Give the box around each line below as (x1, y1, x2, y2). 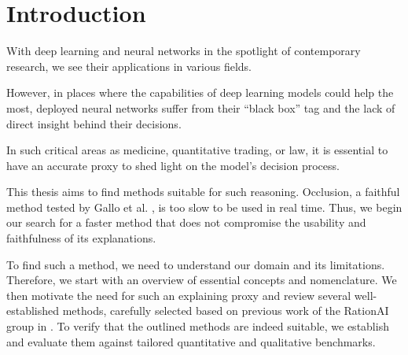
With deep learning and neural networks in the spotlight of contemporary (6, 43, 361, 59)
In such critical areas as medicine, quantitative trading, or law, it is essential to (6, 142, 388, 158)
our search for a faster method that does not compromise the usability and (6, 214, 366, 231)
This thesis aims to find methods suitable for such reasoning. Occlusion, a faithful (6, 183, 400, 200)
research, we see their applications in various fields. (6, 57, 252, 74)
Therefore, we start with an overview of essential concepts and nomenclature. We (6, 272, 397, 288)
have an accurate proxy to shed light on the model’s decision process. (6, 157, 340, 173)
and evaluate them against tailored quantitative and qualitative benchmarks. (6, 333, 376, 349)
